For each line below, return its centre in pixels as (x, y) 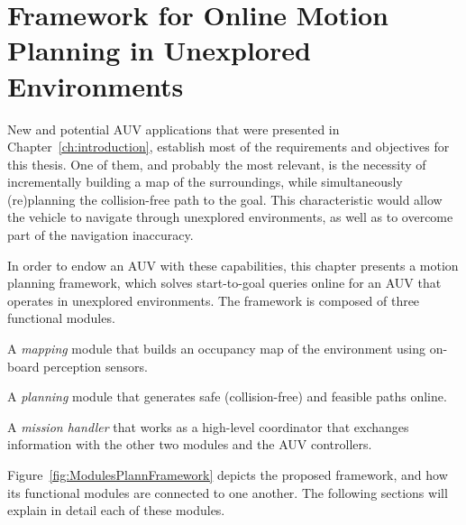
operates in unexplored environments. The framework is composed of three (214, 300)
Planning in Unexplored (159, 50)
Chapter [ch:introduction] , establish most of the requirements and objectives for (228, 147)
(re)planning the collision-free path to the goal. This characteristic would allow (225, 199)
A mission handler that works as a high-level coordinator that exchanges (208, 426)
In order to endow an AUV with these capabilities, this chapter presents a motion (233, 265)
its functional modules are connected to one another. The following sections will (228, 492)
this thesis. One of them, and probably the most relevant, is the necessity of (217, 164)
